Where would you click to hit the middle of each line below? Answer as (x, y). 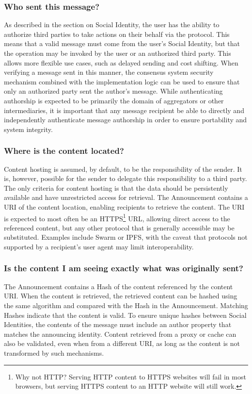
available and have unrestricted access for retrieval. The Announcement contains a (126, 197)
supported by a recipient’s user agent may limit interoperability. (99, 246)
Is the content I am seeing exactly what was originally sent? (124, 268)
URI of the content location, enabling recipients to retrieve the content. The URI (124, 206)
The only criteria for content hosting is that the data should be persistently (116, 188)
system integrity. (28, 129)
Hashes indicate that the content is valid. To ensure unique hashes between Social (125, 315)
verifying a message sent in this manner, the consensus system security (109, 72)
